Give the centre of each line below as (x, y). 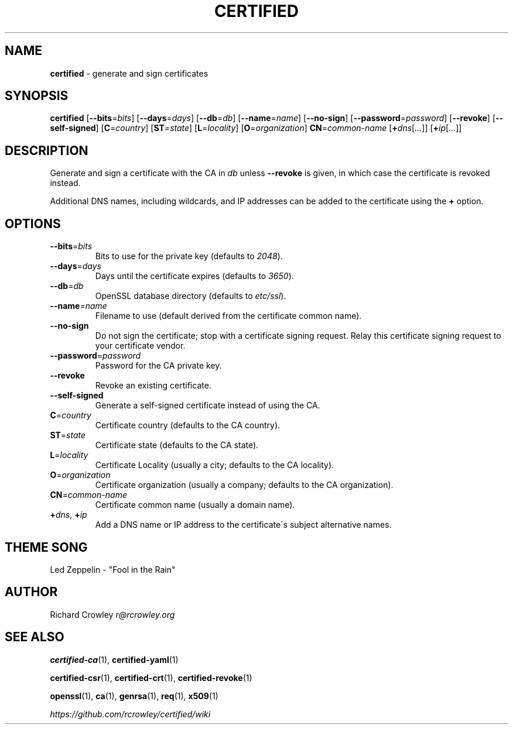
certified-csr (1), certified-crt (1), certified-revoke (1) (151, 678)
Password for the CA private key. (158, 366)
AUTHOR (31, 592)
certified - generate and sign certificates (129, 73)
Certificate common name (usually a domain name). (195, 505)
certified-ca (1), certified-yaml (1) (114, 659)
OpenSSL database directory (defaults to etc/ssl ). (191, 296)
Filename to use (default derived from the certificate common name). (228, 316)
